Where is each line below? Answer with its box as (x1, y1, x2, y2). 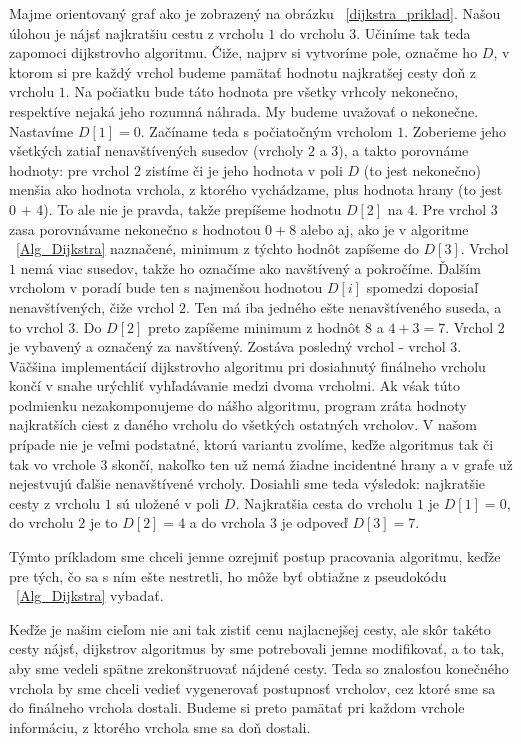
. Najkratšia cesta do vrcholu (235, 492, 413, 513)
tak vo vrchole (9, 453, 96, 474)
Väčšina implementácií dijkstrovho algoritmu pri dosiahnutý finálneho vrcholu (9, 355, 486, 376)
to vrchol (9, 316, 64, 337)
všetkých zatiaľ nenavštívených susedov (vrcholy (9, 140, 304, 161)
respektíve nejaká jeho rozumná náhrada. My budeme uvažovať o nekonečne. (9, 100, 479, 121)
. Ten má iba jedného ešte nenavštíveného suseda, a (186, 296, 502, 317)
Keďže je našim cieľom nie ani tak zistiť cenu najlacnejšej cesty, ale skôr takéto (9, 618, 491, 639)
